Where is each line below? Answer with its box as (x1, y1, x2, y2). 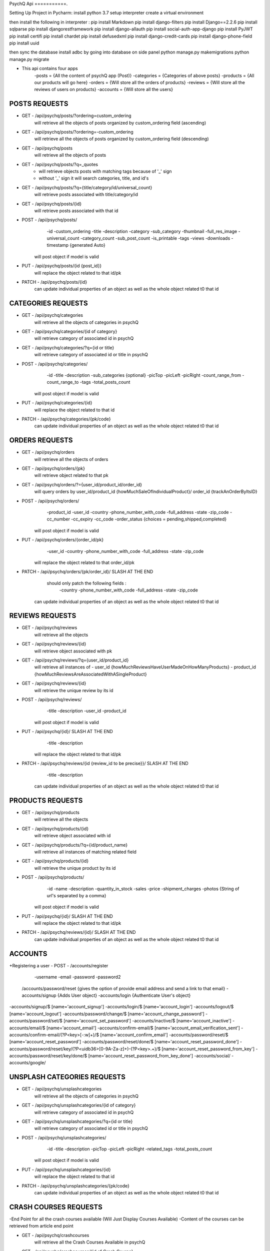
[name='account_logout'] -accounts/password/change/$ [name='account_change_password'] (9, 1011, 204, 1017)
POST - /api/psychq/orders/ (21, 498, 79, 504)
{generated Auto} (69, 242, 105, 248)
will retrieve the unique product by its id (34, 865, 116, 871)
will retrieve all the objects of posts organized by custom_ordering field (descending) (34, 136, 209, 142)
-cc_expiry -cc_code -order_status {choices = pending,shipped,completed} (70, 516, 227, 522)
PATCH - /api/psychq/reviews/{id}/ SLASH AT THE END (21, 929, 136, 935)
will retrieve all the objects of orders (34, 456, 108, 462)
